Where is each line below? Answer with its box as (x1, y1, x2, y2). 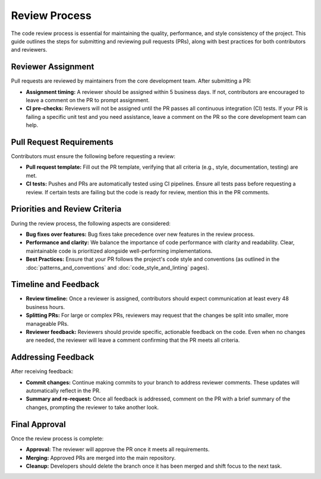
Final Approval (11, 419, 66, 429)
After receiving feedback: (11, 368, 74, 375)
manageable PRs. (26, 320, 69, 327)
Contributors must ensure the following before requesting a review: (11, 153, 175, 160)
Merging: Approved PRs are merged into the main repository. (26, 454, 176, 461)
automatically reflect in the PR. (26, 387, 101, 395)
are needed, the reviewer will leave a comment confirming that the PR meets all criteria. (26, 336, 240, 344)
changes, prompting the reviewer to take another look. (26, 404, 159, 411)
